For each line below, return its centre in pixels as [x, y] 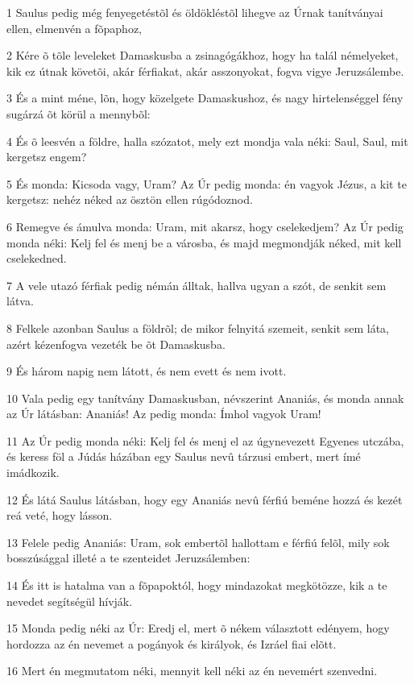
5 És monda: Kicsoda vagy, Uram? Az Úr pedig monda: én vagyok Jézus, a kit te [207, 183]
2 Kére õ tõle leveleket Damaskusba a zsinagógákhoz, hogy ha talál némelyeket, [203, 55]
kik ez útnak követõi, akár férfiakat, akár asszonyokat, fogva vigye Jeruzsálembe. [205, 70]
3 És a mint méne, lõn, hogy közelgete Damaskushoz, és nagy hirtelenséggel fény [205, 98]
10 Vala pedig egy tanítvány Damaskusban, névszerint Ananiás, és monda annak [205, 398]
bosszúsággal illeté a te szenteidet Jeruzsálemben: [128, 558]
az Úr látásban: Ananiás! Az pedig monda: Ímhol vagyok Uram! [164, 414]
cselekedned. [37, 258]
